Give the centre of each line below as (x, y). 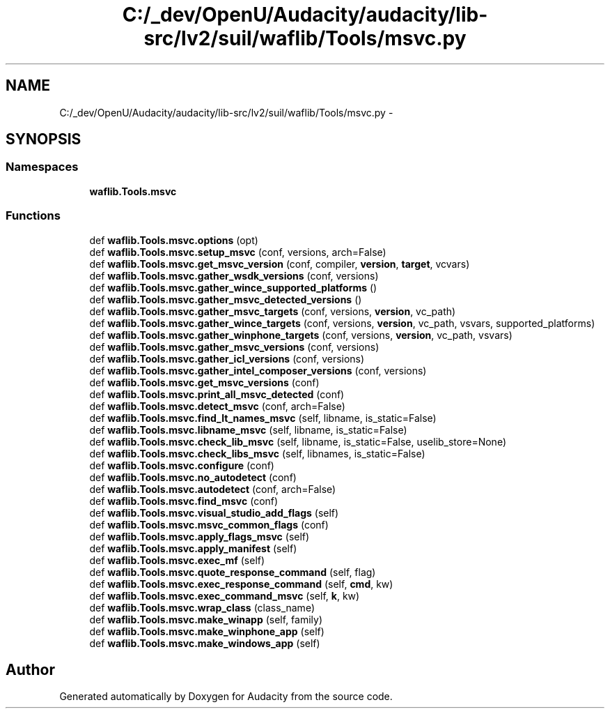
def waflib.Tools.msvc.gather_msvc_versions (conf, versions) (234, 347)
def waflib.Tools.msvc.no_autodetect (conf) (193, 477)
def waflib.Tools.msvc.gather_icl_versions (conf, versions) (227, 358)
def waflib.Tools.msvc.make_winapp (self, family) (206, 619)
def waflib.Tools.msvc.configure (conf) (182, 465)
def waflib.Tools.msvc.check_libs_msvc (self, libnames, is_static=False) (257, 453)
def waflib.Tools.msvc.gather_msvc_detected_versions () (226, 299)
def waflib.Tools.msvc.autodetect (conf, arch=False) (213, 489)
